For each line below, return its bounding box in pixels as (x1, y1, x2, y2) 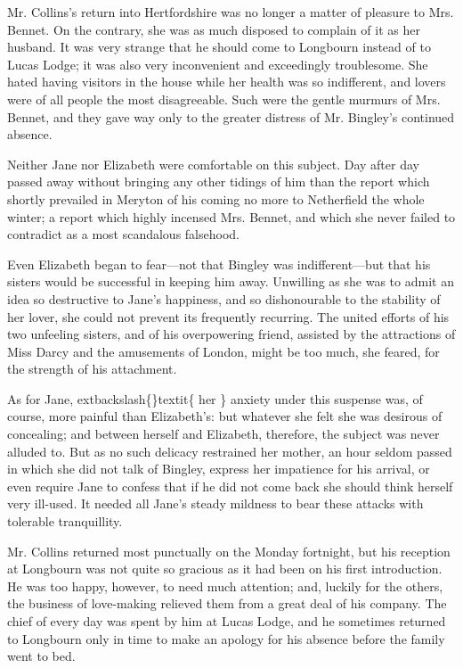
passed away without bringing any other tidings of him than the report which (7, 172, 430, 191)
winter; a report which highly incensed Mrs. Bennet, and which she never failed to (7, 207, 456, 226)
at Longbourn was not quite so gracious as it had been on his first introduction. (7, 559, 443, 578)
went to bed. (7, 647, 76, 665)
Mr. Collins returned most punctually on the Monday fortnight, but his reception (7, 541, 451, 560)
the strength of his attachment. (7, 359, 177, 378)
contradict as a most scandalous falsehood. (7, 225, 240, 243)
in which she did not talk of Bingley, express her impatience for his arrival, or (7, 459, 430, 478)
